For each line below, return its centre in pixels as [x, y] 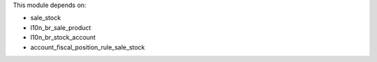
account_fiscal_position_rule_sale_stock [88, 47]
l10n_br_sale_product [61, 27]
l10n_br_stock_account [63, 38]
